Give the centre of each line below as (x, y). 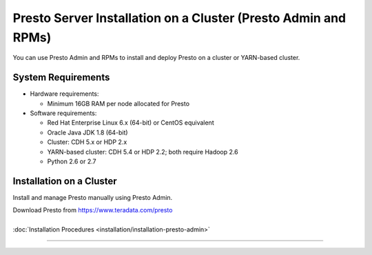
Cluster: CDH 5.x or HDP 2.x (87, 142)
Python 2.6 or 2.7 (72, 161)
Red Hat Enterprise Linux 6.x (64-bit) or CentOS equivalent (131, 123)
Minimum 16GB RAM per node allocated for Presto (118, 103)
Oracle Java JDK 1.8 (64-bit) (87, 132)
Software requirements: (63, 113)
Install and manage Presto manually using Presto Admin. (93, 197)
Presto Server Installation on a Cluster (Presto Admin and (179, 18)
